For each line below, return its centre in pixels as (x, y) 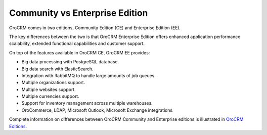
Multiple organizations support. (53, 83)
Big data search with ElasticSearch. (57, 69)
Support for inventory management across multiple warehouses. (87, 103)
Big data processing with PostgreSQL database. (70, 62)
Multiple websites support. (49, 90)
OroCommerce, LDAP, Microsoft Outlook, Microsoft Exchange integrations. (98, 110)
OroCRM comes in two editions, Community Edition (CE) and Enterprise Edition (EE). (95, 28)
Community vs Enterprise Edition (79, 13)
